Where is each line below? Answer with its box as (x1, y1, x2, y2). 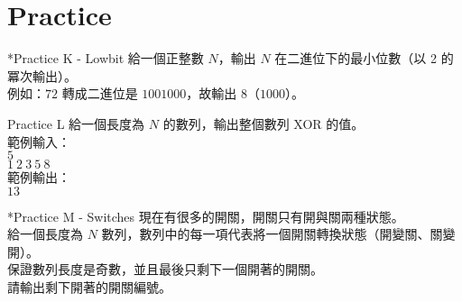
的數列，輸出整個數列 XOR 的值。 (162, 114, 365, 133)
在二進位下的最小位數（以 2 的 (274, 49, 454, 68)
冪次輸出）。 (7, 66, 77, 85)
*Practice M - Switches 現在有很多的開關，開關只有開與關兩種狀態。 (7, 206, 404, 225)
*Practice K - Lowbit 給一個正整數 (7, 49, 204, 68)
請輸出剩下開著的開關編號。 (7, 278, 171, 297)
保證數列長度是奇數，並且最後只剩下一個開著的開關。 (7, 260, 323, 279)
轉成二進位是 (61, 84, 138, 103)
